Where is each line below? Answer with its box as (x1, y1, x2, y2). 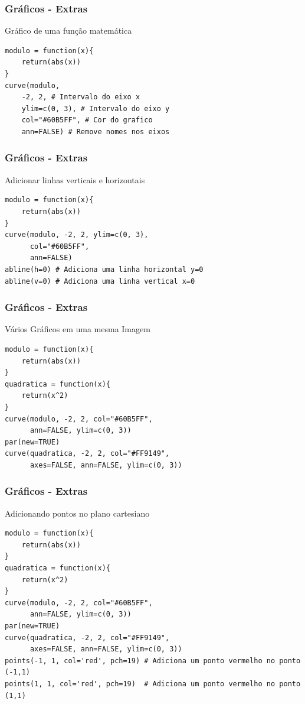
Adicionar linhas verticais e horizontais (5, 173, 145, 186)
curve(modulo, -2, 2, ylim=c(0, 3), (5, 231, 149, 239)
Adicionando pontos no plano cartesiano (5, 507, 150, 519)
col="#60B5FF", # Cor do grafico (21, 116, 153, 125)
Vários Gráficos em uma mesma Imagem (5, 323, 150, 335)
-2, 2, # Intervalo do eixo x (21, 93, 140, 102)
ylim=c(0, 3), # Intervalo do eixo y (21, 104, 170, 113)
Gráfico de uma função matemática (5, 24, 132, 37)
